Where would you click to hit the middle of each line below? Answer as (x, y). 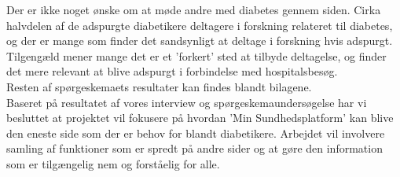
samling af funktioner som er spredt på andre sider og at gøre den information (194, 148)
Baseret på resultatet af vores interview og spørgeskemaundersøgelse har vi (187, 102)
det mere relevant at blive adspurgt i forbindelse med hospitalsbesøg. (172, 71)
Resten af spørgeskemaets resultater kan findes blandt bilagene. (159, 86)
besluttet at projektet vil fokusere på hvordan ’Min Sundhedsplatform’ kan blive (200, 118)
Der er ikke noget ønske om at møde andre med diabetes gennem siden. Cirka (194, 9)
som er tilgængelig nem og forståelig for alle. (113, 163)
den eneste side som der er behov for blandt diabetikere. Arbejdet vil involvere (196, 133)
